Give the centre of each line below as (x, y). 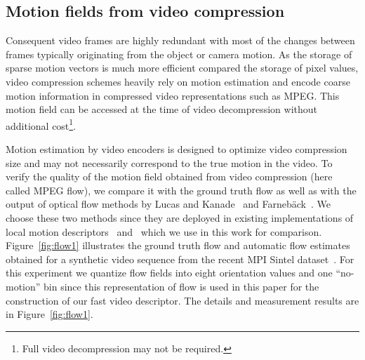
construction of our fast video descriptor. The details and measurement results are (182, 300)
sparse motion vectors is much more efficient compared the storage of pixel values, (182, 68)
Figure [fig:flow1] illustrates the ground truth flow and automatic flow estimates (178, 245)
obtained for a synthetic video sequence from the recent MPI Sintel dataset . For (180, 259)
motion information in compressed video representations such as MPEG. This (173, 95)
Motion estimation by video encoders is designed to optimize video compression (177, 149)
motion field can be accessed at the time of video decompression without (162, 109)
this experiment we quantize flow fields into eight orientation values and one (169, 273)
